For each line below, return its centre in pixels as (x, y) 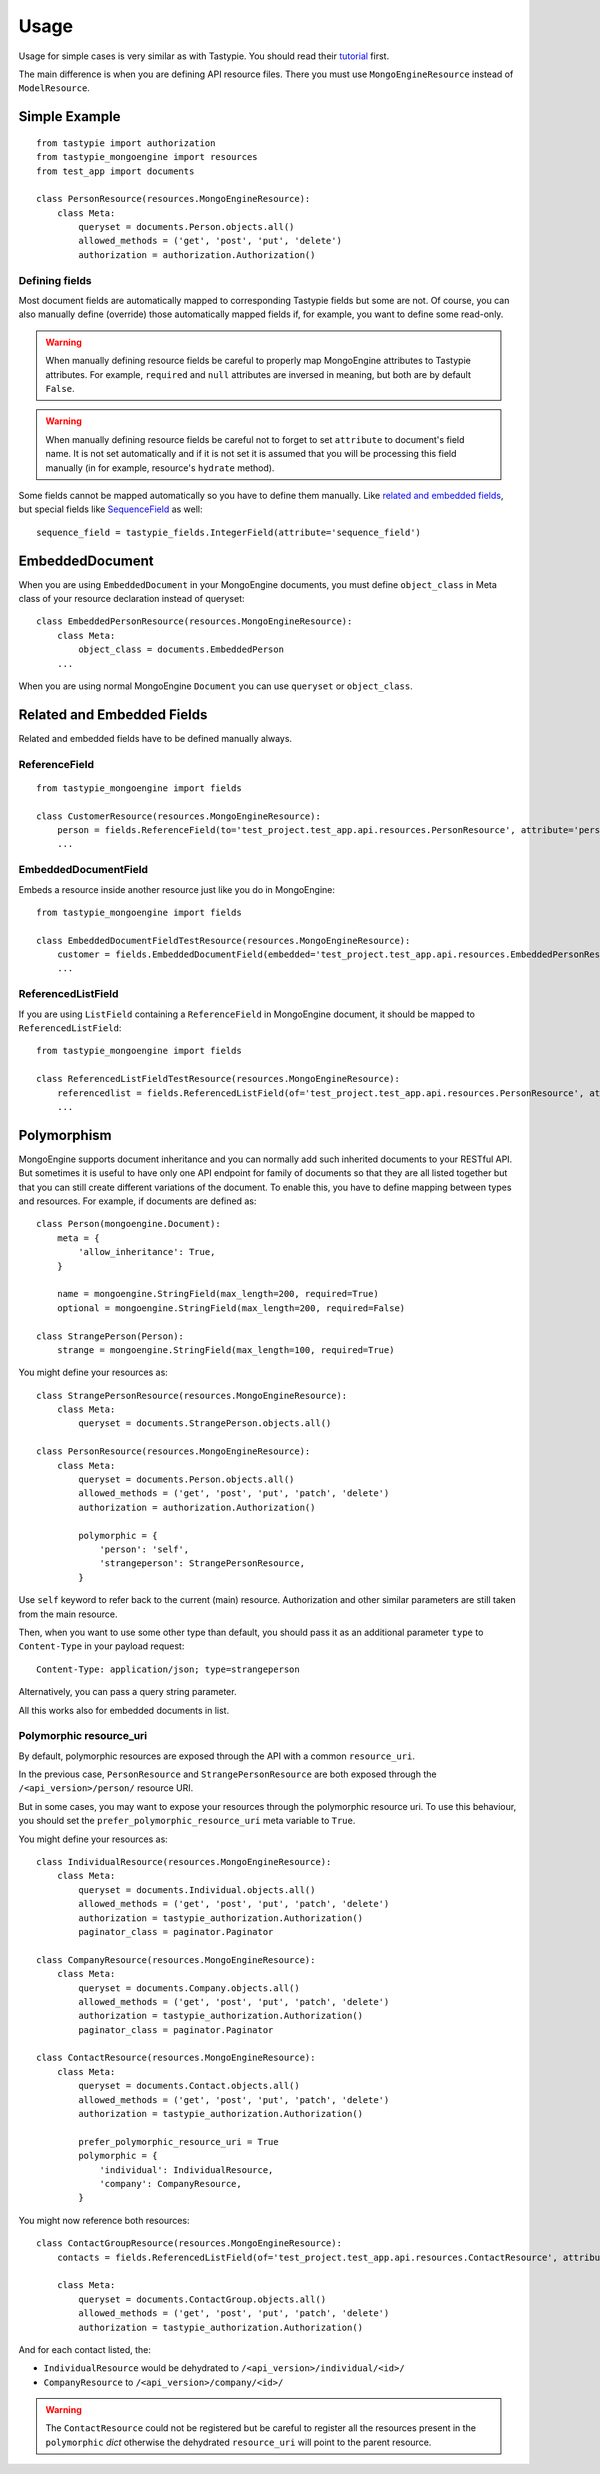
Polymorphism (65, 1135)
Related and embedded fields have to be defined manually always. (155, 738)
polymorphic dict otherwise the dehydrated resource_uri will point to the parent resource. (238, 2442)
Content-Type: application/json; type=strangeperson (168, 1669)
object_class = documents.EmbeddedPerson (181, 649)
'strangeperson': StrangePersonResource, (202, 1563)
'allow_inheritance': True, (147, 1252)
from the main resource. (68, 1614)
